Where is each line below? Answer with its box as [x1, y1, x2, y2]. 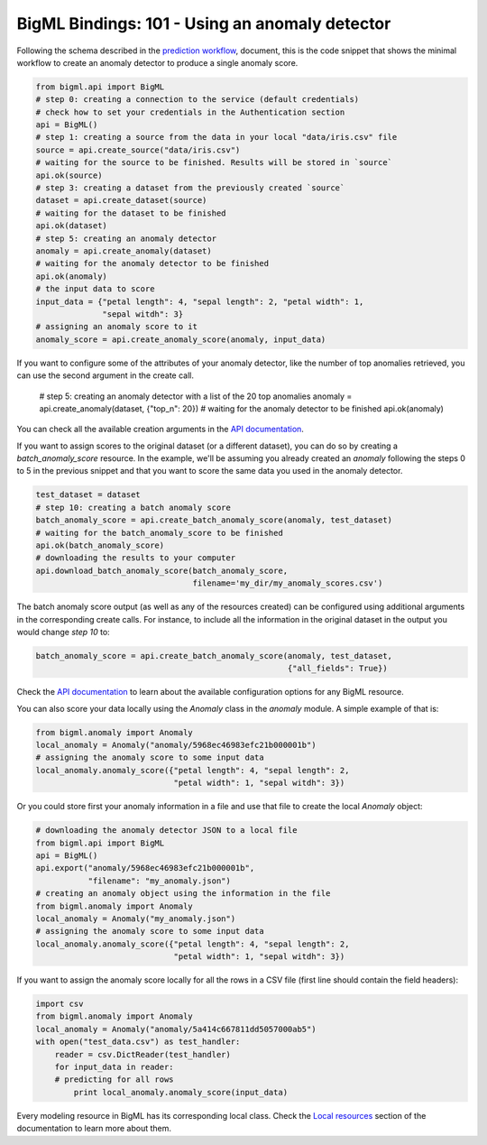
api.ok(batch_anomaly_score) [35, 540, 165, 550]
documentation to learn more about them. [16, 1123, 171, 1134]
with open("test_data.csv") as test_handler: [35, 1037, 241, 1047]
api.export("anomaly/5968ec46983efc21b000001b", [35, 863, 255, 873]
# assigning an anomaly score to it [35, 321, 198, 332]
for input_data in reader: [54, 1062, 175, 1073]
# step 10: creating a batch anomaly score [35, 502, 232, 512]
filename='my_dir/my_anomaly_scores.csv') [192, 578, 383, 588]
